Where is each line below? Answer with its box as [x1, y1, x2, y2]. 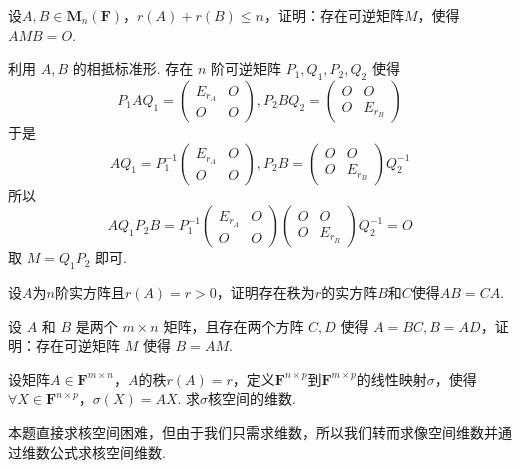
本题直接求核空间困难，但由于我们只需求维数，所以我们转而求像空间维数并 [8, 421, 498, 442]
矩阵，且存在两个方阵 [163, 315, 304, 336]
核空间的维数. [208, 388, 296, 409]
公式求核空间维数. [49, 441, 166, 462]
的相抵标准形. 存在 [72, 58, 194, 79]
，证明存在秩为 [216, 281, 315, 302]
